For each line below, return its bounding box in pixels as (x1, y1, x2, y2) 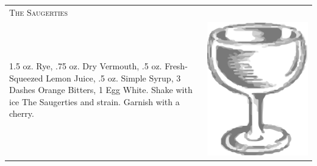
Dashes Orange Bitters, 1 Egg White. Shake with (9, 83, 193, 96)
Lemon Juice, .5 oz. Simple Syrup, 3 (46, 71, 181, 84)
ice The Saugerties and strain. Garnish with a (9, 95, 180, 108)
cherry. (9, 107, 34, 120)
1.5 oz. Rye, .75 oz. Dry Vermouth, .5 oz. (9, 60, 162, 72)
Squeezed (9, 71, 43, 84)
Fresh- (165, 60, 188, 72)
